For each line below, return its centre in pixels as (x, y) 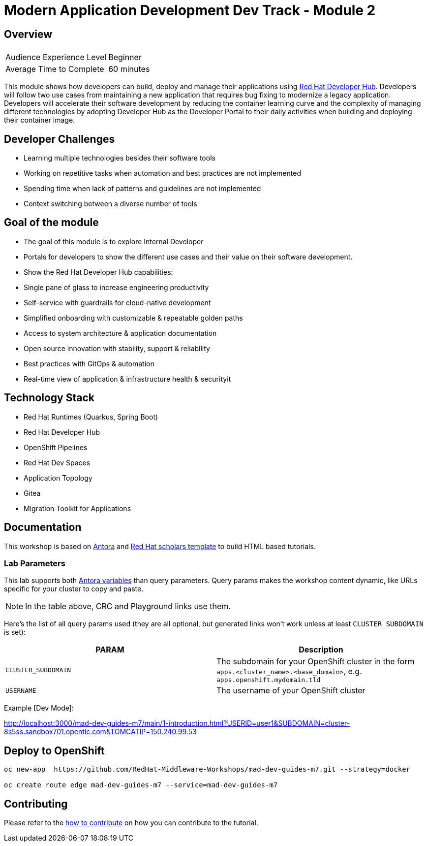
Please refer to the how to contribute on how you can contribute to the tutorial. (131, 822)
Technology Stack (49, 398)
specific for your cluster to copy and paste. (74, 589)
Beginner (125, 57)
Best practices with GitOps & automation (89, 363)
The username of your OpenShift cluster (291, 691)
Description (321, 650)
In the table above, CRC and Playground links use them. (128, 606)
